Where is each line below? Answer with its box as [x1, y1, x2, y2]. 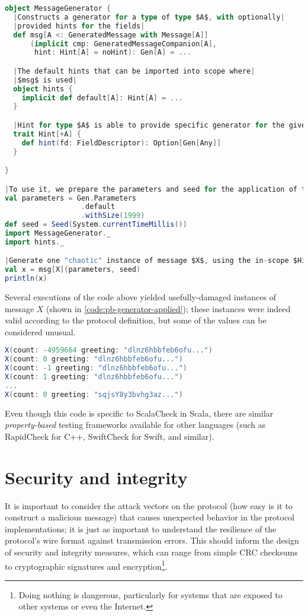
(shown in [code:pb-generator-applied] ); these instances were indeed [46, 302, 291, 315]
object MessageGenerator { [5, 4, 111, 12]
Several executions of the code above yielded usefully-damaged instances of [5, 291, 277, 303]
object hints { [13, 84, 73, 93]
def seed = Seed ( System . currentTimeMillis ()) [5, 220, 187, 229]
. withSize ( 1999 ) [81, 211, 145, 220]
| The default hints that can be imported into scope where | [13, 66, 255, 75]
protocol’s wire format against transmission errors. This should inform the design [5, 534, 299, 547]
